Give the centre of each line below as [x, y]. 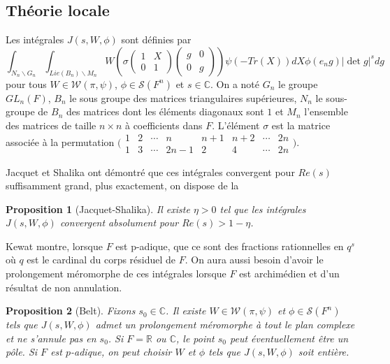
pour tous [26, 83]
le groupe [298, 83]
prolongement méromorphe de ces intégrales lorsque [116, 274]
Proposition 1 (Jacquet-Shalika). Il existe [98, 209]
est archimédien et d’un [289, 274]
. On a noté [235, 83]
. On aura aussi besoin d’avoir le [254, 260]
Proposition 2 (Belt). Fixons [71, 311]
